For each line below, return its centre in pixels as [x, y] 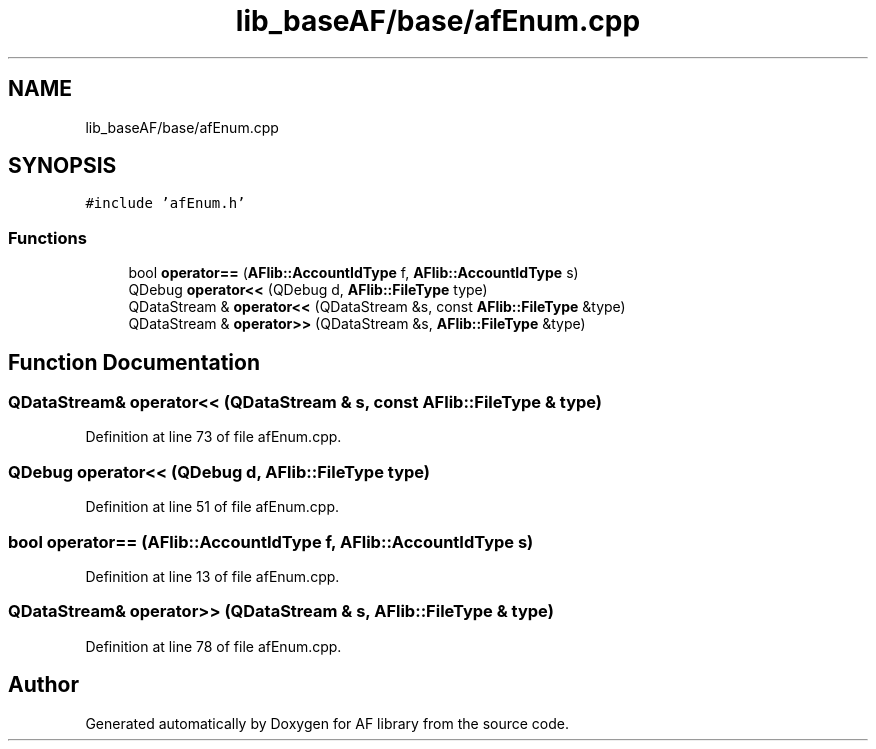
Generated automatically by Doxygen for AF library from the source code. [327, 723]
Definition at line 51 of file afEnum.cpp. [212, 507]
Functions [47, 237]
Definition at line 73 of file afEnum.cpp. [213, 437]
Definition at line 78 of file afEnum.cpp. [213, 646]
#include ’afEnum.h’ [165, 203]
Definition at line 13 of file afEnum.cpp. [212, 576]
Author [43, 685]
